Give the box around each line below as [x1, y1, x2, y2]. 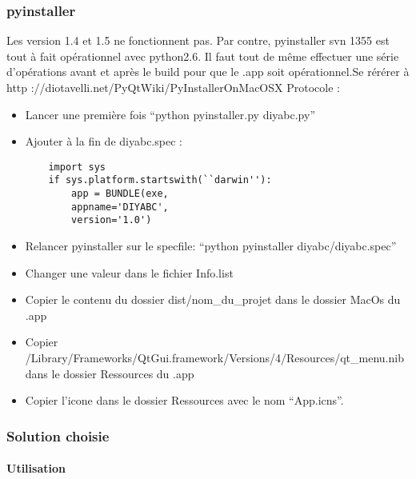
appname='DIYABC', [71, 201, 169, 213]
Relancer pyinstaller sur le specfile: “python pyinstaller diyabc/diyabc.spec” [25, 238, 397, 254]
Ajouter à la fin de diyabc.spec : [25, 133, 182, 150]
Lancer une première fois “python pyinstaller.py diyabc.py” [25, 106, 316, 122]
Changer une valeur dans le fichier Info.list [25, 264, 234, 281]
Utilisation [6, 460, 66, 477]
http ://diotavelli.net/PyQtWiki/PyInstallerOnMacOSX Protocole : [6, 79, 340, 95]
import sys [48, 161, 106, 173]
